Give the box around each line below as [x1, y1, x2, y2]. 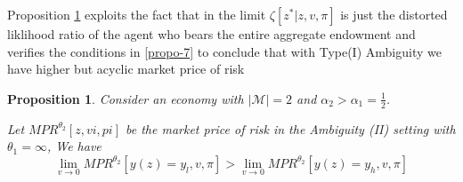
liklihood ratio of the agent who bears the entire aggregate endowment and [7, 25, 416, 43]
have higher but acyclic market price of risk [7, 59, 245, 78]
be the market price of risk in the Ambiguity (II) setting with [126, 119, 456, 138]
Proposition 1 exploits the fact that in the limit [7, 5, 266, 23]
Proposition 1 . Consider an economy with [7, 89, 244, 107]
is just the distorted [340, 5, 448, 23]
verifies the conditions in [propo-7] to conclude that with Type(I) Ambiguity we [7, 42, 442, 60]
